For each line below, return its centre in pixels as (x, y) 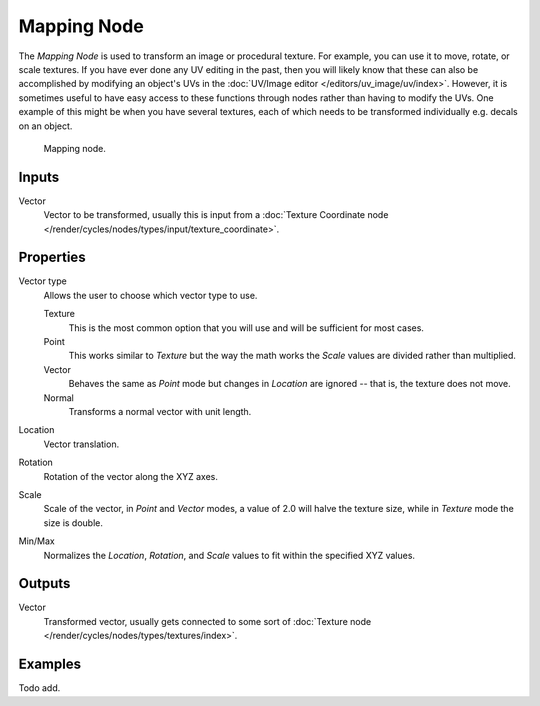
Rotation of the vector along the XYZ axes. (131, 476)
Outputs (44, 583)
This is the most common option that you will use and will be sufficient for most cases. (246, 327)
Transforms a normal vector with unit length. (160, 411)
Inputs (39, 176)
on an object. (45, 126)
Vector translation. (81, 444)
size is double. (73, 522)
